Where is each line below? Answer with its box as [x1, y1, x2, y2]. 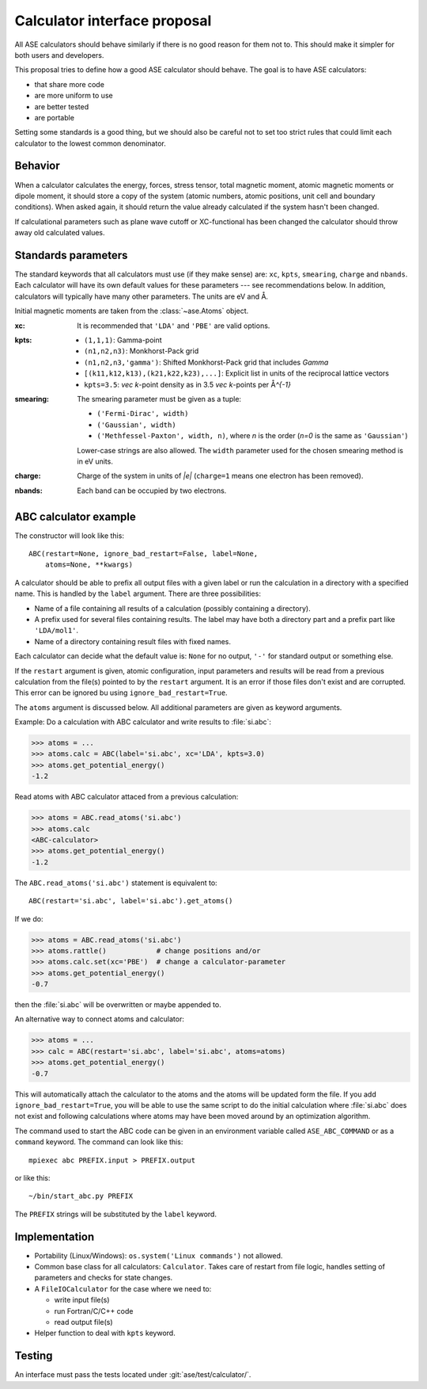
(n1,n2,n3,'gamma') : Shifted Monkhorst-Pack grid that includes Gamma [84, 357, 329, 367]
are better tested [34, 101, 89, 111]
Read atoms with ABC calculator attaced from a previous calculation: [14, 792, 239, 802]
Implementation [14, 1230, 95, 1243]
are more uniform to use [34, 91, 114, 101]
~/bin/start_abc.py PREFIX [28, 1192, 134, 1200]
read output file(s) [54, 1317, 114, 1326]
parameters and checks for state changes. [34, 1273, 173, 1283]
